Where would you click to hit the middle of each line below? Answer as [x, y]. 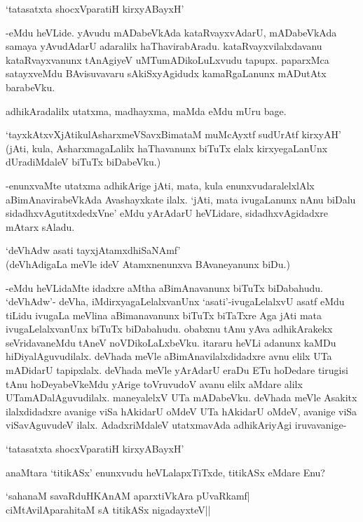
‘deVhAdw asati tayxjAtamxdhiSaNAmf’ [93, 250]
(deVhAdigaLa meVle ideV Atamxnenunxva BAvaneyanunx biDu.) [148, 263]
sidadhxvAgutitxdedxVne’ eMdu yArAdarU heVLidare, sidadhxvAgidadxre [167, 213]
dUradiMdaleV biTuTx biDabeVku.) [83, 162]
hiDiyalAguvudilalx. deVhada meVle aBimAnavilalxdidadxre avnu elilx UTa [169, 356]
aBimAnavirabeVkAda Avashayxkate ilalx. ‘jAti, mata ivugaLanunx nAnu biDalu [181, 199]
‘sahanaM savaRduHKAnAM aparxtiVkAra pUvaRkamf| [128, 496]
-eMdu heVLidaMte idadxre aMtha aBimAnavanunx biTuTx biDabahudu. [164, 287]
